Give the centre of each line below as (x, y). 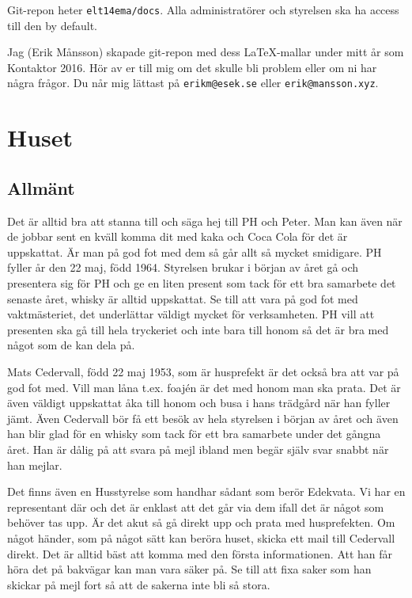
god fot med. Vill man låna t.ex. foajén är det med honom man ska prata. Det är (204, 387)
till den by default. (52, 25)
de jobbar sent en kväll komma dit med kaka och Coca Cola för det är (178, 236)
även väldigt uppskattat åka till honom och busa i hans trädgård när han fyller (199, 403)
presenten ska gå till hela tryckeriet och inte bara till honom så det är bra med (198, 329)
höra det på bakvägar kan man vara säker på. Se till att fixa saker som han (189, 569)
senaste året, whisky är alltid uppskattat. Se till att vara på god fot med (183, 298)
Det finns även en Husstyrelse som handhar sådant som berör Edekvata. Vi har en (206, 491)
